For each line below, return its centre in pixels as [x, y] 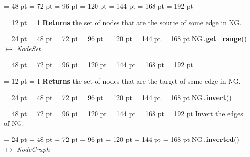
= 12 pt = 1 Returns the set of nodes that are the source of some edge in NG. [123, 22]
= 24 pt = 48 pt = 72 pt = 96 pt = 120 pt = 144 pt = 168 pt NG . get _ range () [125, 39]
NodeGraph [33, 149]
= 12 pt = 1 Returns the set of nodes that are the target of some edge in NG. [122, 81]
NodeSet [29, 48]
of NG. [14, 123]
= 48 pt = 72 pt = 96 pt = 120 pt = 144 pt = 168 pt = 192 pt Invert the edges [124, 113]
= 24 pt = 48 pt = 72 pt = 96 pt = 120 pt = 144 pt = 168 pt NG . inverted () [122, 139]
